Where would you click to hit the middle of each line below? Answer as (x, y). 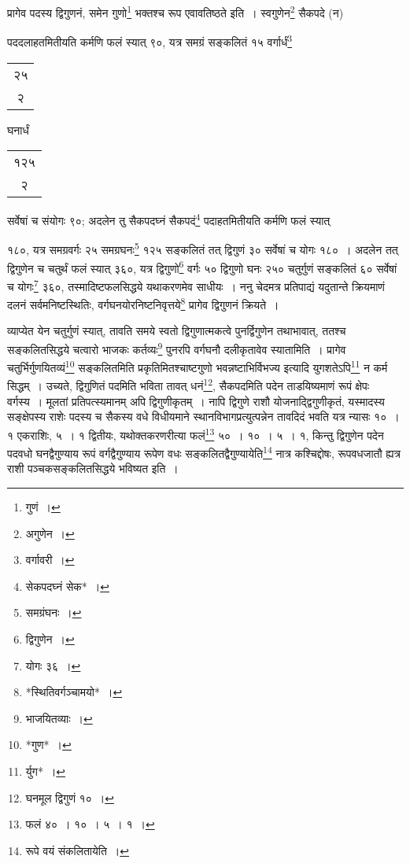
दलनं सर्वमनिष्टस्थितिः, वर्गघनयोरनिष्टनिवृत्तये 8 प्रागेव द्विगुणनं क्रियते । (143, 303)
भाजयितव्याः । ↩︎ (59, 718)
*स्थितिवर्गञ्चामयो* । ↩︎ (74, 692)
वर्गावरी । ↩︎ (50, 560)
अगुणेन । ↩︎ (50, 533)
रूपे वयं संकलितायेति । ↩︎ (77, 850)
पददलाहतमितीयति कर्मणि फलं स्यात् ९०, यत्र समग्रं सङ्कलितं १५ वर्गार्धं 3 (150, 41)
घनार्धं (18, 129)
